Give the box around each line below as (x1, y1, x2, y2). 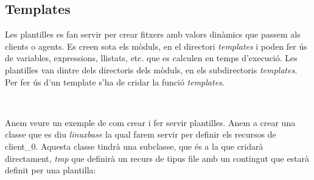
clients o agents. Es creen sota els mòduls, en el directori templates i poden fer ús (5, 39, 307, 52)
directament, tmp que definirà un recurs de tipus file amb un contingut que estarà (5, 152, 310, 164)
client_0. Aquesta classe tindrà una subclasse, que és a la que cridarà (5, 139, 263, 152)
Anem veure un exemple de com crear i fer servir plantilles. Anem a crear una (5, 116, 296, 128)
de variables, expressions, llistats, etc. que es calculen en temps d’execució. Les (5, 52, 298, 64)
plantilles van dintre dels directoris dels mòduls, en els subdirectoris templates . (5, 63, 298, 76)
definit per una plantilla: (5, 164, 96, 176)
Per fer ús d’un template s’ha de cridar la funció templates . (5, 75, 225, 88)
